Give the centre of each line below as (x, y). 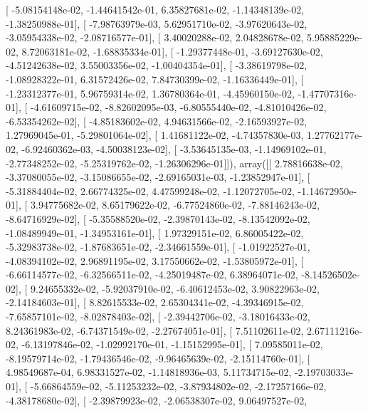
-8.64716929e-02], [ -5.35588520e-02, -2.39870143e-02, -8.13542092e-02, (158, 218)
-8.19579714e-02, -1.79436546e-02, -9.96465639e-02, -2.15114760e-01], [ (158, 358)
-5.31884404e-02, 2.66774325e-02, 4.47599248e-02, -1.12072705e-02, (150, 190)
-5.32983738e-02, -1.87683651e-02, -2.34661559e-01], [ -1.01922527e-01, (158, 247)
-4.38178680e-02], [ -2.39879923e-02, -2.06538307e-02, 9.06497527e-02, (157, 400)
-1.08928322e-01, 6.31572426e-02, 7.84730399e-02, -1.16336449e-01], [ (155, 79)
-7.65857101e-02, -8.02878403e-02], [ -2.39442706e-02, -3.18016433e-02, (158, 317)
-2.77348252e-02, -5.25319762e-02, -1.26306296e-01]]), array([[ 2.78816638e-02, (174, 163)
